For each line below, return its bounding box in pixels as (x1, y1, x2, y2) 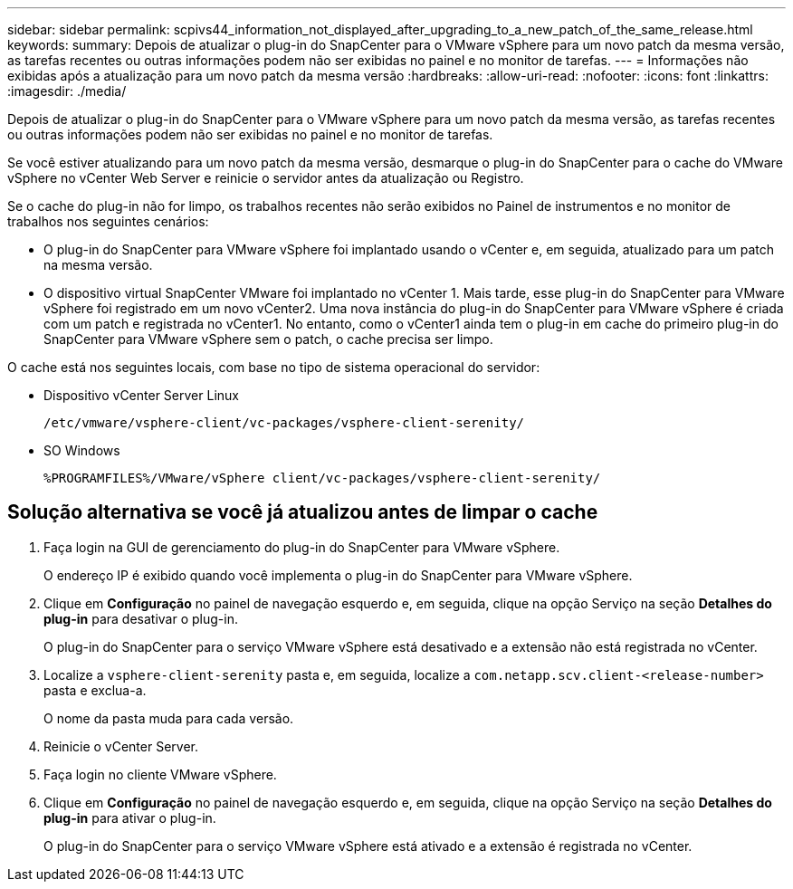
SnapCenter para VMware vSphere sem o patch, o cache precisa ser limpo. (43, 331, 493, 347)
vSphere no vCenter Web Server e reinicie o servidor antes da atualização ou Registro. (7, 170, 524, 186)
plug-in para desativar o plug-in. (43, 610, 238, 626)
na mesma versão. (43, 257, 153, 272)
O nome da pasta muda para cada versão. (43, 710, 294, 726)
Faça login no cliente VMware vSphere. (43, 766, 277, 782)
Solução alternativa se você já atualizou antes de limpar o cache (7, 501, 598, 524)
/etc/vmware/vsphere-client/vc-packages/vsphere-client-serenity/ (43, 416, 525, 430)
